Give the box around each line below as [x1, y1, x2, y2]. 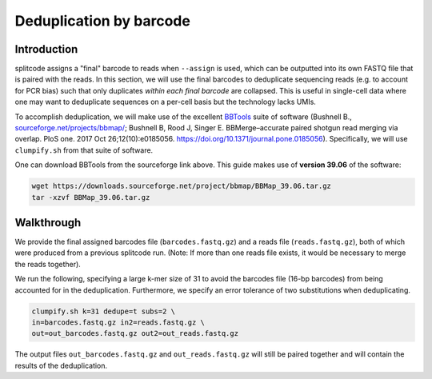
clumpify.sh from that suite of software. [14, 145, 154, 155]
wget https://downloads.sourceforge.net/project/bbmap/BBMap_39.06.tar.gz [31, 182, 332, 191]
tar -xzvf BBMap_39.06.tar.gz [31, 193, 150, 201]
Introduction [14, 42, 78, 56]
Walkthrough [14, 216, 82, 229]
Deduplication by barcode [14, 12, 191, 30]
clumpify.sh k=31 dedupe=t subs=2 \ [31, 306, 176, 316]
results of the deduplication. [14, 361, 108, 370]
